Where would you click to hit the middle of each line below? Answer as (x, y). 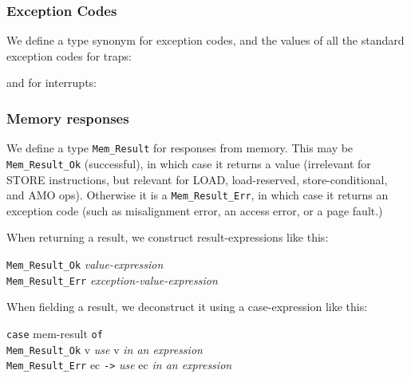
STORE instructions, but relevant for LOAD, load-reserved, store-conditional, (197, 179)
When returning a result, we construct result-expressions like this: (168, 237)
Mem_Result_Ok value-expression (85, 264)
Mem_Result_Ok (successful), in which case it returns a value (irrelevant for (189, 163)
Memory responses (68, 118)
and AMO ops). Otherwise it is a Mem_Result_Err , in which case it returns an (198, 195)
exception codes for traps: (69, 55)
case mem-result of (55, 333)
